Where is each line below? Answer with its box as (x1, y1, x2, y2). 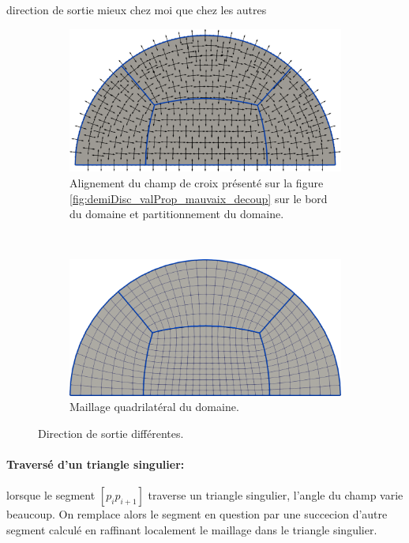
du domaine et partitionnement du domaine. (69, 206, 284, 222)
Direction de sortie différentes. (38, 424, 184, 441)
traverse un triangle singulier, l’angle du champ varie (148, 487, 403, 503)
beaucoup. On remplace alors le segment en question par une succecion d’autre (6, 506, 388, 522)
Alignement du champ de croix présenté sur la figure (69, 174, 324, 190)
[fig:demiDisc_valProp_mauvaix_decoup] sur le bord (69, 190, 328, 206)
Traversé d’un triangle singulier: (6, 456, 185, 472)
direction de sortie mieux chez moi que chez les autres (6, 2, 267, 17)
